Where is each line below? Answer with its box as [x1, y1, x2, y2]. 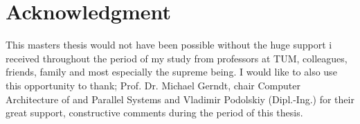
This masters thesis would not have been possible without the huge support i [6, 37, 332, 52]
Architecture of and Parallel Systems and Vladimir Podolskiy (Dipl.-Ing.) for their [6, 91, 354, 106]
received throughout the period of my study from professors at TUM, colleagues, [6, 51, 348, 65]
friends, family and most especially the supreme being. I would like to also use [6, 64, 337, 79]
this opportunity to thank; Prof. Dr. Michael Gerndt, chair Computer [6, 78, 300, 92]
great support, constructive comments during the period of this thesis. [6, 105, 303, 120]
